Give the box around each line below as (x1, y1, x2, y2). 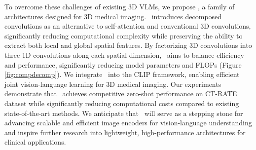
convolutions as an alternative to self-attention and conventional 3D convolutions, (4, 21, 251, 31)
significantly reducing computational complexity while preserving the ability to (4, 30, 243, 40)
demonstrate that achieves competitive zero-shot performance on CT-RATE (4, 88, 237, 99)
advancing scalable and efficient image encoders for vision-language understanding (4, 117, 252, 128)
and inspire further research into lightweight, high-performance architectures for (4, 127, 246, 137)
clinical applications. (4, 137, 66, 147)
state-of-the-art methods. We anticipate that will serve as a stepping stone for (4, 108, 243, 118)
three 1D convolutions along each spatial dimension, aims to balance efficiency (4, 49, 244, 60)
